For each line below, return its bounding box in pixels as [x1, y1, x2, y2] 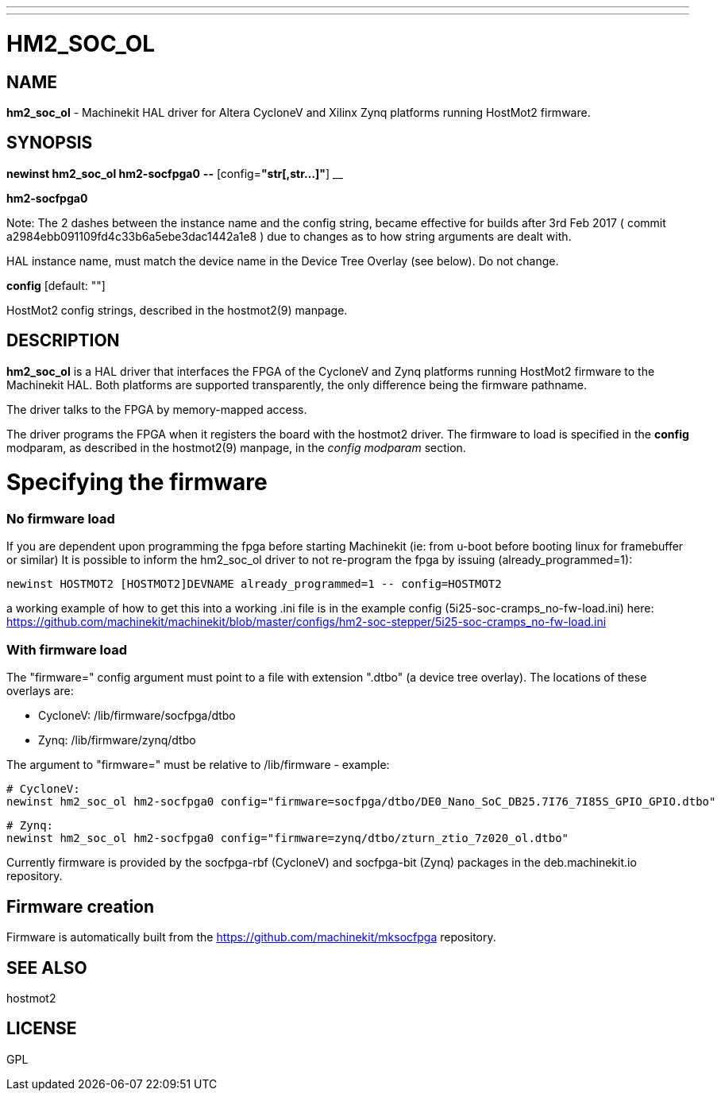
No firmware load [6, 511, 115, 527]
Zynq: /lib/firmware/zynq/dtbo [38, 733, 196, 747]
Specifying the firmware [6, 469, 268, 496]
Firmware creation [6, 896, 155, 917]
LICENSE [6, 1018, 77, 1039]
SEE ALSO [6, 957, 87, 978]
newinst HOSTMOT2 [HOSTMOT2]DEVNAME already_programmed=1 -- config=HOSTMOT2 [6, 577, 502, 591]
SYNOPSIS [6, 133, 93, 153]
